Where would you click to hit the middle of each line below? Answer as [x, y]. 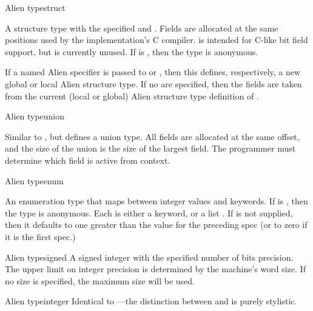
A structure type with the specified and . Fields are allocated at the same [142, 28]
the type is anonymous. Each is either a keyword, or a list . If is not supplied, [149, 212]
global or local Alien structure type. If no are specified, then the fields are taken [153, 83]
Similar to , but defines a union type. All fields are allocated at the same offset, [152, 136]
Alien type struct [35, 7]
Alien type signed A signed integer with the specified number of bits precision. [149, 257]
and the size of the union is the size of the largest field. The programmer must [150, 148]
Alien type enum [34, 180]
